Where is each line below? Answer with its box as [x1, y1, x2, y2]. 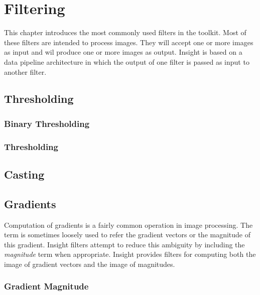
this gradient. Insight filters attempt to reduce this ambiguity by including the [4, 239, 245, 249]
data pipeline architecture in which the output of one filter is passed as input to [4, 56, 249, 67]
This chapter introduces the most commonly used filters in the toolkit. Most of [4, 27, 246, 38]
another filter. [4, 66, 47, 77]
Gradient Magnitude [4, 280, 89, 292]
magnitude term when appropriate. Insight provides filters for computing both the [4, 249, 256, 259]
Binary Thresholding [4, 117, 90, 129]
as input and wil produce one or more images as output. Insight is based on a [4, 47, 242, 57]
